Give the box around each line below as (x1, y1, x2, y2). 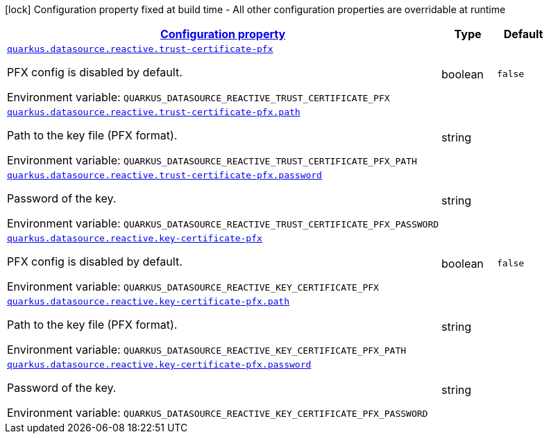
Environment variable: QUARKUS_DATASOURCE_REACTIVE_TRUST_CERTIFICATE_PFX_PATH (7, 153, 417, 167)
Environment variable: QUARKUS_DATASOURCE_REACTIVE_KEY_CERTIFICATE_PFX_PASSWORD (7, 406, 428, 420)
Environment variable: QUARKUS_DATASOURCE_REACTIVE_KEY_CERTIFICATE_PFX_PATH (7, 343, 407, 356)
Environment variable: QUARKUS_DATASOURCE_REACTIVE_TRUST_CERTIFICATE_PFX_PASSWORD (7, 216, 439, 230)
